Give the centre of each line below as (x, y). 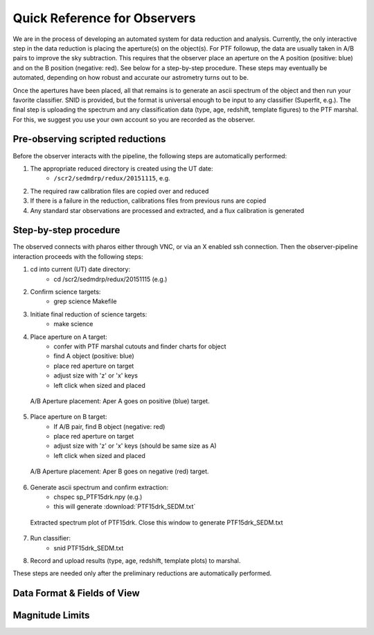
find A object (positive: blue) (94, 356)
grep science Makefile (85, 301)
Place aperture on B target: (69, 417)
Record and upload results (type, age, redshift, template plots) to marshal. (135, 560)
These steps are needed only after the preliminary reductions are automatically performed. (142, 573)
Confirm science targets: (65, 292)
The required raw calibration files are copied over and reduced (119, 191)
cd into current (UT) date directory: (80, 269)
